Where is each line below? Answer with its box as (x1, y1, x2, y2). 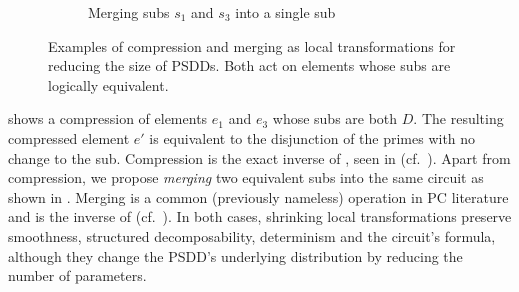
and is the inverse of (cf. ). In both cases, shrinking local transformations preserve (8, 206, 512, 227)
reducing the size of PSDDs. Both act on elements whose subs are (48, 55, 451, 76)
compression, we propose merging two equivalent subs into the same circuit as (8, 167, 484, 188)
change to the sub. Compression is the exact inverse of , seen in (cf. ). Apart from (8, 147, 511, 168)
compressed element (8, 127, 130, 148)
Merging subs (88, 2, 170, 22)
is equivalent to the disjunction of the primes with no (149, 127, 476, 148)
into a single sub (235, 2, 336, 22)
